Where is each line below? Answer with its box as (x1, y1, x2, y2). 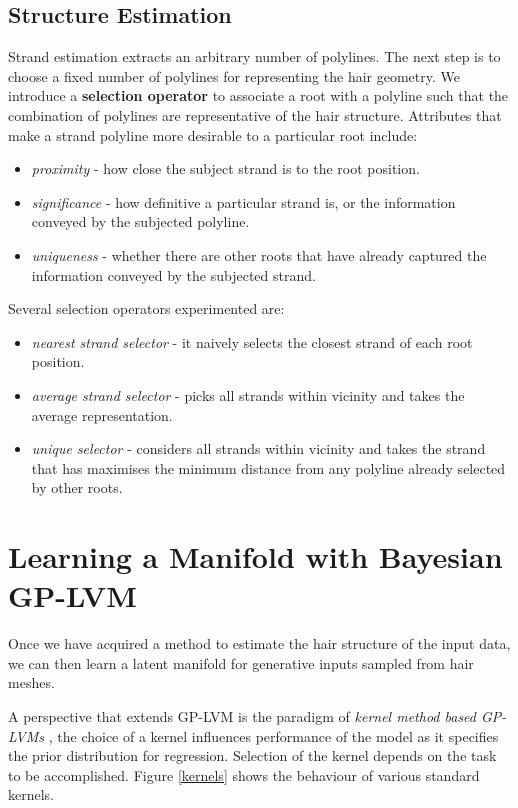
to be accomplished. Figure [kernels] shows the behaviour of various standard (8, 764, 480, 785)
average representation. (31, 404, 173, 425)
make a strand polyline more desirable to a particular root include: (8, 124, 418, 145)
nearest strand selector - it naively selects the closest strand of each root (31, 331, 473, 352)
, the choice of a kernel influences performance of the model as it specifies (48, 725, 499, 746)
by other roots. (31, 477, 123, 498)
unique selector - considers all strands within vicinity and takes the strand (31, 438, 486, 459)
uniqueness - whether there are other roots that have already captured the (31, 244, 487, 265)
